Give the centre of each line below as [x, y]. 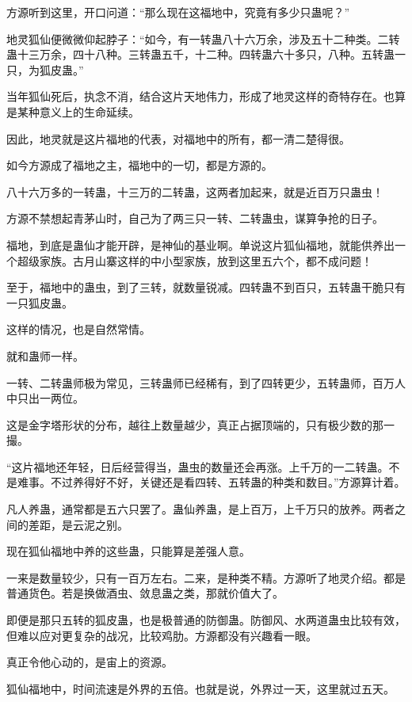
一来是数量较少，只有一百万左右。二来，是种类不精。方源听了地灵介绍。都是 [206, 577]
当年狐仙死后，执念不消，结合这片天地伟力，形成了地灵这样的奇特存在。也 [200, 96]
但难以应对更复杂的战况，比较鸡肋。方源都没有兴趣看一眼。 [162, 635]
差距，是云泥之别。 [78, 524]
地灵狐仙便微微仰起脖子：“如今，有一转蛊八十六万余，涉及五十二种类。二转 [203, 38]
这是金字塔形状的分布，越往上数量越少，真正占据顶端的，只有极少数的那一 [200, 424]
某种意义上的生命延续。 [78, 111]
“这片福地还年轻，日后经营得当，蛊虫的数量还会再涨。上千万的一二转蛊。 [198, 466]
